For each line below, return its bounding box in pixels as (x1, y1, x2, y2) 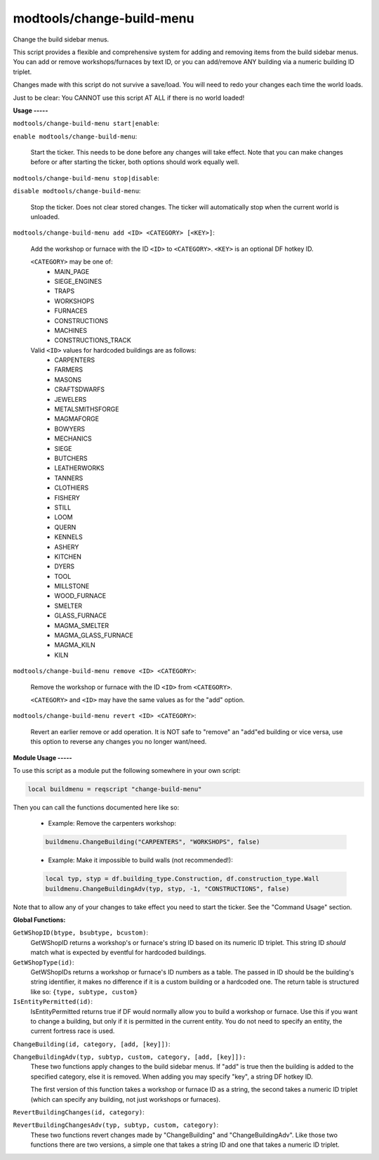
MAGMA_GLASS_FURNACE (54, 631, 133, 639)
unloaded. (30, 213, 60, 221)
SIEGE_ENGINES (54, 277, 102, 285)
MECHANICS (54, 434, 92, 443)
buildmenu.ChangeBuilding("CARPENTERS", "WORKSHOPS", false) (45, 838, 260, 846)
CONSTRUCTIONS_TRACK (54, 336, 131, 344)
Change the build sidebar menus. (13, 35, 109, 44)
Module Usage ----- (13, 753, 73, 762)
